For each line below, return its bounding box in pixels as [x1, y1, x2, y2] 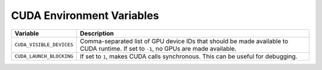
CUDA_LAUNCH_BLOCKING [14, 53, 74, 59]
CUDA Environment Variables [11, 9, 159, 22]
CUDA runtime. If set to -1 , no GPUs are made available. [79, 44, 237, 53]
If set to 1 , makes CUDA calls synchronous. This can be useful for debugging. [79, 52, 298, 61]
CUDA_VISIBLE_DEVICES [14, 42, 74, 48]
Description [79, 29, 114, 37]
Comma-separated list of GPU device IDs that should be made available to [79, 37, 289, 45]
